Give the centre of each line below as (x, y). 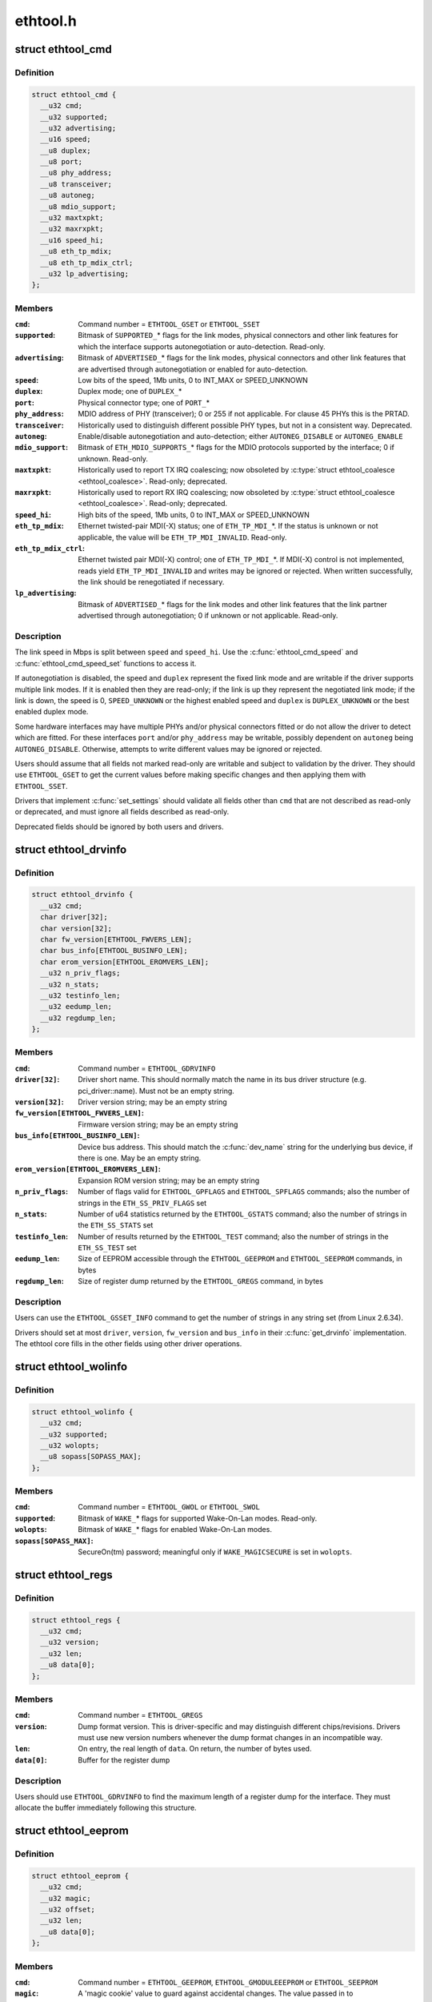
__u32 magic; (66, 1898)
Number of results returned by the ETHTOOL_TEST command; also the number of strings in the (233, 1236)
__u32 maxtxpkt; (72, 218)
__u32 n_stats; (70, 984)
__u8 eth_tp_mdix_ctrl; (87, 263)
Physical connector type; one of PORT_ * (144, 402)
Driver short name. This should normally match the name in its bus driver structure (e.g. (222, 1079)
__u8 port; (62, 162)
